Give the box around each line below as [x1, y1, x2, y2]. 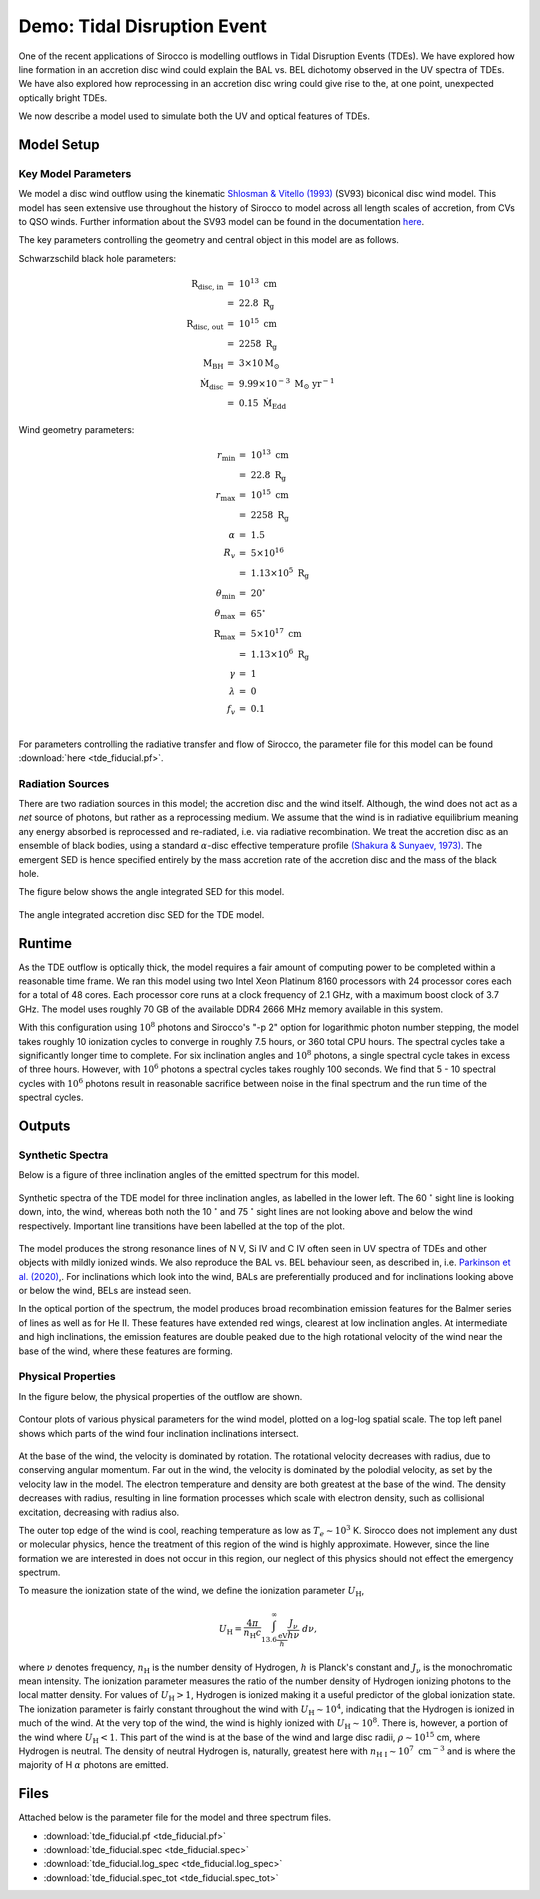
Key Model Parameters [18, 166, 132, 180]
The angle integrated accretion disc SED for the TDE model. [18, 908, 265, 920]
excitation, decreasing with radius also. [18, 1506, 180, 1518]
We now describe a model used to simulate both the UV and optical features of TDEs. [18, 110, 370, 122]
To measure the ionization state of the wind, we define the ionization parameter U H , [18, 1585, 365, 1599]
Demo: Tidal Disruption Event [18, 15, 267, 37]
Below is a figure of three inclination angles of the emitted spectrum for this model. [18, 1169, 360, 1181]
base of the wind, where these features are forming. [18, 1345, 234, 1357]
